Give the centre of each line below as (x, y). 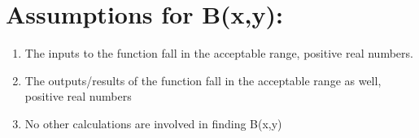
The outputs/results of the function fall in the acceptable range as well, (203, 80)
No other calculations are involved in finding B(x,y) (153, 123)
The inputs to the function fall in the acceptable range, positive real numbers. (219, 53)
